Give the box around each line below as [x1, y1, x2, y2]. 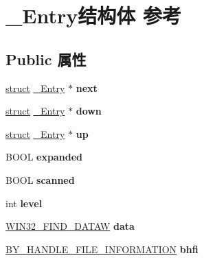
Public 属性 [5, 48, 87, 69]
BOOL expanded [5, 150, 82, 164]
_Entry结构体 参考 [5, 1, 182, 29]
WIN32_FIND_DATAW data [5, 219, 135, 233]
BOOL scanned [5, 172, 75, 187]
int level [5, 196, 43, 210]
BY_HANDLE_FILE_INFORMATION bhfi [5, 241, 199, 256]
